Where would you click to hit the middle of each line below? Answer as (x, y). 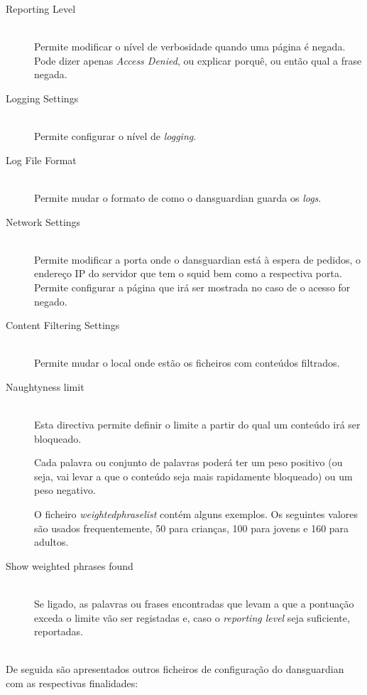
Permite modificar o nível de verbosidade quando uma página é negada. (190, 47)
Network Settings (43, 221)
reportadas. (59, 631)
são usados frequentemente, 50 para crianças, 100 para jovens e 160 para (192, 528)
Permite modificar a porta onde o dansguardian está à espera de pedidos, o (197, 259)
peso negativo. (65, 490)
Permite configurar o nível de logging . (115, 136)
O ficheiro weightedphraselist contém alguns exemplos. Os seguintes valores (196, 514)
